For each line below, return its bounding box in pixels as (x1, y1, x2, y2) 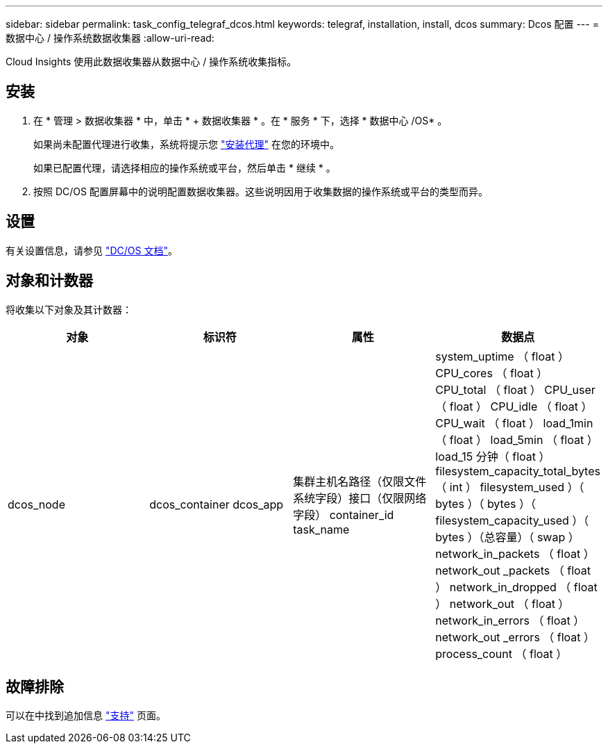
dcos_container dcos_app (149, 497, 284, 511)
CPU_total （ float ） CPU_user (435, 382, 596, 397)
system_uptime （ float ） (435, 349, 569, 363)
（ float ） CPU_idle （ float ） (435, 399, 593, 413)
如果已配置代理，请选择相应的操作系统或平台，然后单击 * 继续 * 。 (33, 161, 336, 174)
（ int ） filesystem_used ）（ (435, 479, 584, 494)
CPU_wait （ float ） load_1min (435, 415, 593, 430)
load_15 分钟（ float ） (435, 449, 550, 463)
